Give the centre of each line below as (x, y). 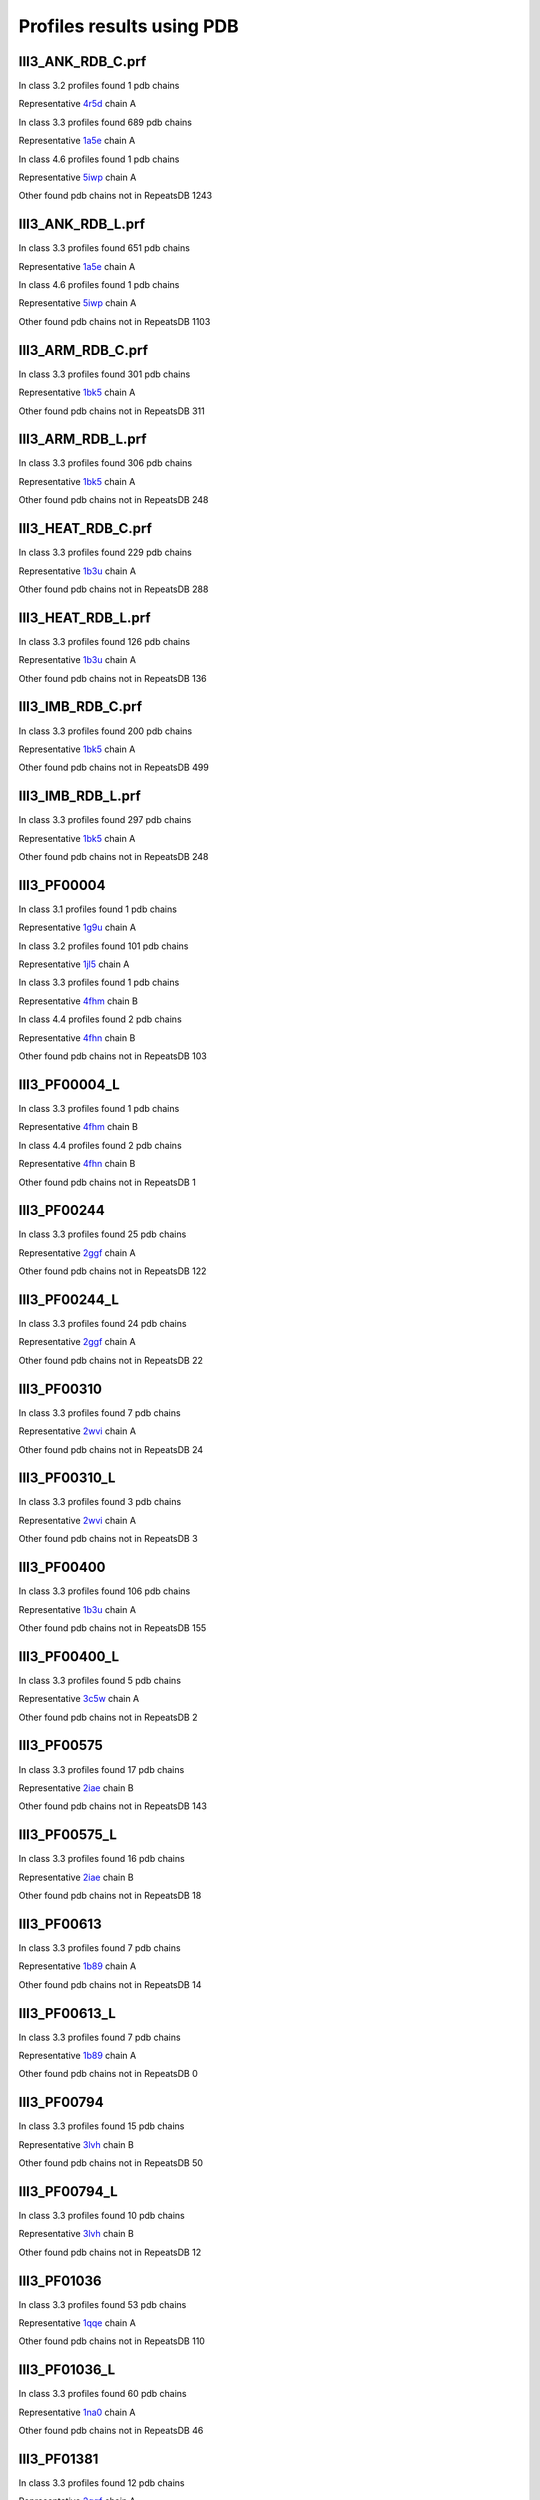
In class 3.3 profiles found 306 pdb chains (105, 463)
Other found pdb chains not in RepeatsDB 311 (111, 411)
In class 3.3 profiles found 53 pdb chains (102, 2304)
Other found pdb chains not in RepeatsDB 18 (110, 1895)
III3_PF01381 (58, 2458)
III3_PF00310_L (67, 1478)
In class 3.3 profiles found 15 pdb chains (101, 2126)
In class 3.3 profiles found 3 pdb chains (100, 1502)
